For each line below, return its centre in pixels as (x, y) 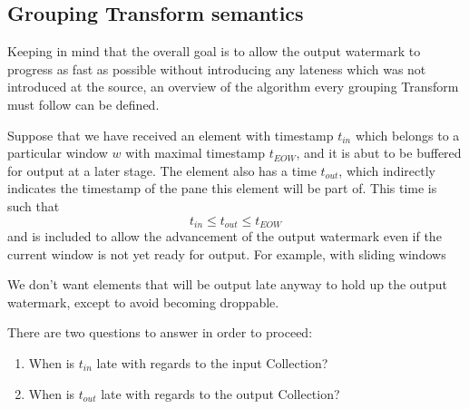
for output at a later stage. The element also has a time (162, 170)
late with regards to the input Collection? (212, 362)
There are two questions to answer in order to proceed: (160, 332)
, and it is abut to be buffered (379, 153)
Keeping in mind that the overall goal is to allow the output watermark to (214, 51)
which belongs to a (407, 135)
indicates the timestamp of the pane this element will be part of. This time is (222, 188)
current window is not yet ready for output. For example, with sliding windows (227, 253)
